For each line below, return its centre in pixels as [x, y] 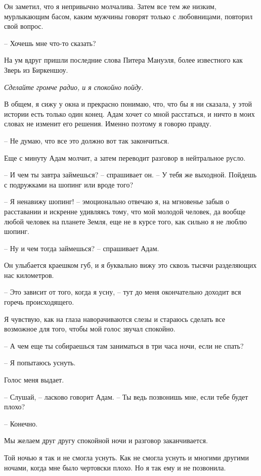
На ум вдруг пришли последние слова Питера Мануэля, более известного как [123, 60]
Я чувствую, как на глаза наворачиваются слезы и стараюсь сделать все [115, 319]
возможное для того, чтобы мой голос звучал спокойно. [90, 329]
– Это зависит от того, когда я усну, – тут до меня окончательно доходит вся [123, 292]
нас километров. [29, 275]
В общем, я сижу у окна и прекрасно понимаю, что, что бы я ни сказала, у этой [128, 104]
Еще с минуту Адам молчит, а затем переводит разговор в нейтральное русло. [125, 157]
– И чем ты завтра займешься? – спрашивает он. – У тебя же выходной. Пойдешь [130, 175]
